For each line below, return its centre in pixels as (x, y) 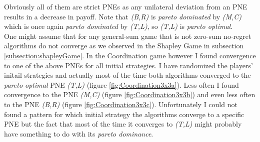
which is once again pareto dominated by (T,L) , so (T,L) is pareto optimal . (118, 26)
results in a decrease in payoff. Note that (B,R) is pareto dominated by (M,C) (123, 16)
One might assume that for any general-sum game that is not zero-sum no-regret (128, 36)
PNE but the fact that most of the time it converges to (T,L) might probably (123, 124)
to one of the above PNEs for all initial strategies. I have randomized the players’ (128, 65)
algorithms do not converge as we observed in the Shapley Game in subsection (124, 46)
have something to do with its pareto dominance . (79, 133)
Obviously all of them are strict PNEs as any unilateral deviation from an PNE (126, 6)
